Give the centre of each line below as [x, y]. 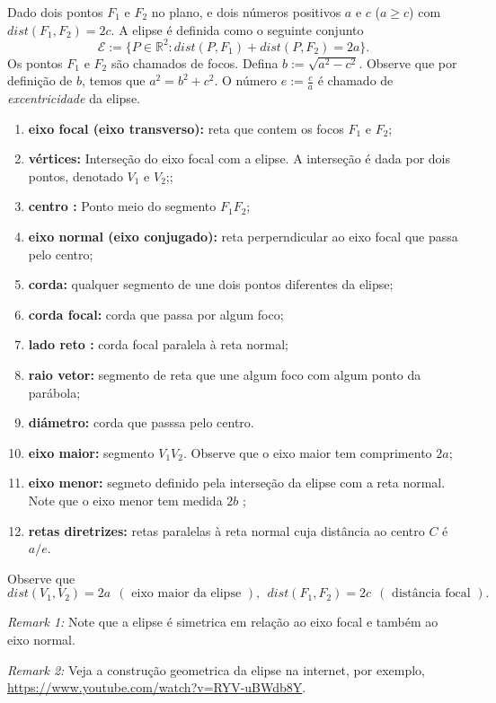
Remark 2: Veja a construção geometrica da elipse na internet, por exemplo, [216, 669]
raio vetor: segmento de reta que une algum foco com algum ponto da [225, 375]
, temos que [114, 80]
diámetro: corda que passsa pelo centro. [141, 422]
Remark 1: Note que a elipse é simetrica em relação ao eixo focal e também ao [223, 622]
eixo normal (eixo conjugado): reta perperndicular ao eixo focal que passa [243, 237]
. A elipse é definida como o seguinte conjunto [237, 29]
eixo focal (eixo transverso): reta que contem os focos [186, 128]
